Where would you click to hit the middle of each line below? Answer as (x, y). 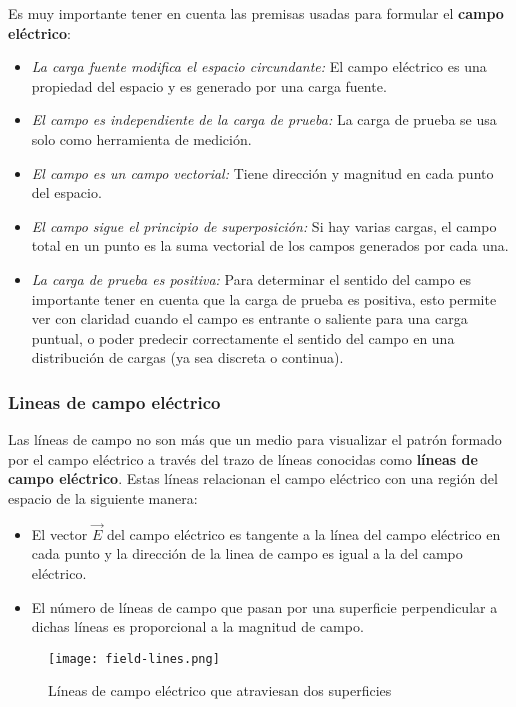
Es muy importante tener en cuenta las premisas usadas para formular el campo (256, 13)
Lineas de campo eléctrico (114, 401)
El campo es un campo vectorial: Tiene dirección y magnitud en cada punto (262, 172)
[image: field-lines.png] (134, 658)
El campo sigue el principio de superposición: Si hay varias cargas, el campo (264, 225)
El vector (59, 533)
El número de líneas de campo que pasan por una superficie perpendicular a (264, 606)
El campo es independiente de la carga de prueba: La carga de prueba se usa (264, 119)
